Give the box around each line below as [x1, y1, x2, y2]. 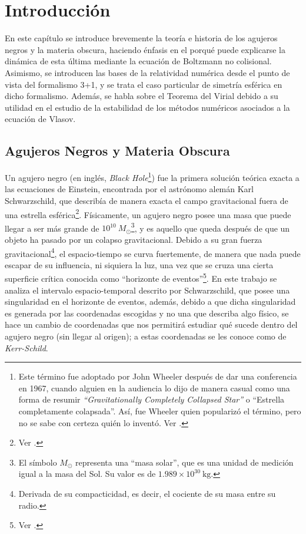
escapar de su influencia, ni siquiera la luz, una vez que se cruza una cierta [5, 258, 274, 271]
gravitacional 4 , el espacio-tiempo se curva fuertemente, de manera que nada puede [5, 245, 301, 259]
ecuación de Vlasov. [5, 113, 76, 125]
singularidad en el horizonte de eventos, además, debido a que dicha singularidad [5, 295, 296, 308]
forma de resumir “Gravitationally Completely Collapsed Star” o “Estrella [18, 393, 285, 406]
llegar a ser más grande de [5, 222, 99, 234]
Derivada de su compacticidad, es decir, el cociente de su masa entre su [18, 487, 276, 500]
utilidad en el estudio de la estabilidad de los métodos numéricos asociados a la [5, 101, 290, 113]
